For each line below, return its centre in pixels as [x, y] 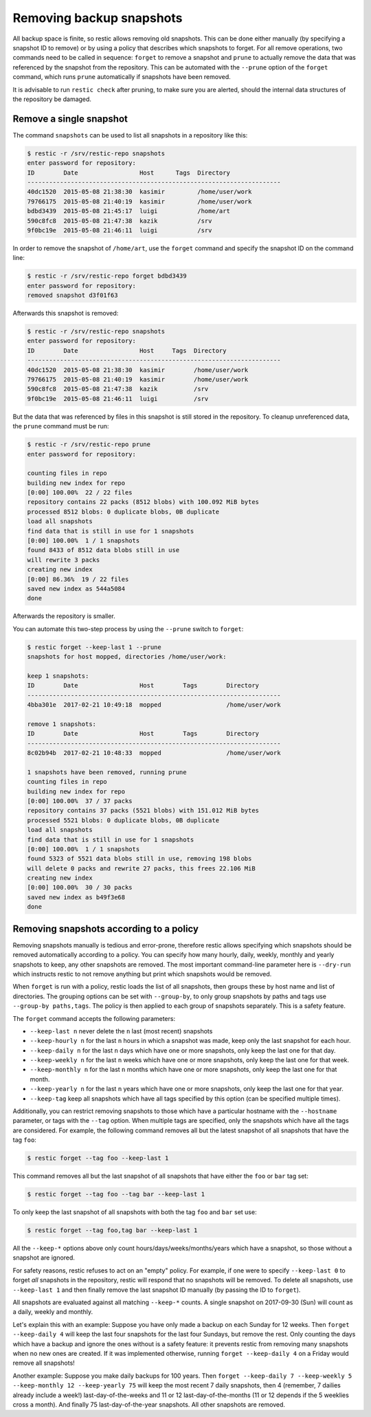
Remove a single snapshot [70, 119]
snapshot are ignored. [44, 1257]
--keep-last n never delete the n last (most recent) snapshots [121, 1031]
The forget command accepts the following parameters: [94, 1018]
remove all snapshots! [44, 1363]
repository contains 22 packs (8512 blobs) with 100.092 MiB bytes [143, 502]
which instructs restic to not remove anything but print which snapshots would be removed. [142, 974]
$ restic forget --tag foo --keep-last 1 [98, 1158]
